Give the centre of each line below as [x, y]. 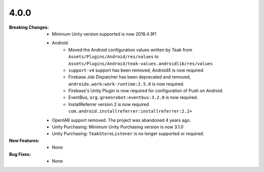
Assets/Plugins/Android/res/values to [114, 57]
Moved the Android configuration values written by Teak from [131, 50]
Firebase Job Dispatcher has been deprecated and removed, [130, 77]
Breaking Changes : [29, 27]
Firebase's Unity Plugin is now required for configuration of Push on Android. [146, 91]
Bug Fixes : [20, 154]
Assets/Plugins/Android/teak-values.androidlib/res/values [141, 64]
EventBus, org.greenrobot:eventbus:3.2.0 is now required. [133, 97]
